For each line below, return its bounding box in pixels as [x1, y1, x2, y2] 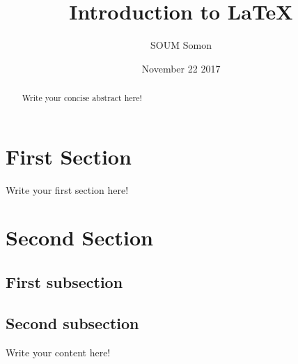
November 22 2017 [141, 61, 221, 75]
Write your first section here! [6, 182, 129, 197]
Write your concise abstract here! [22, 92, 142, 104]
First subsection [6, 271, 123, 293]
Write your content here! [6, 344, 111, 359]
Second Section [6, 223, 153, 252]
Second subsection [6, 312, 139, 333]
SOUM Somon [150, 38, 212, 52]
